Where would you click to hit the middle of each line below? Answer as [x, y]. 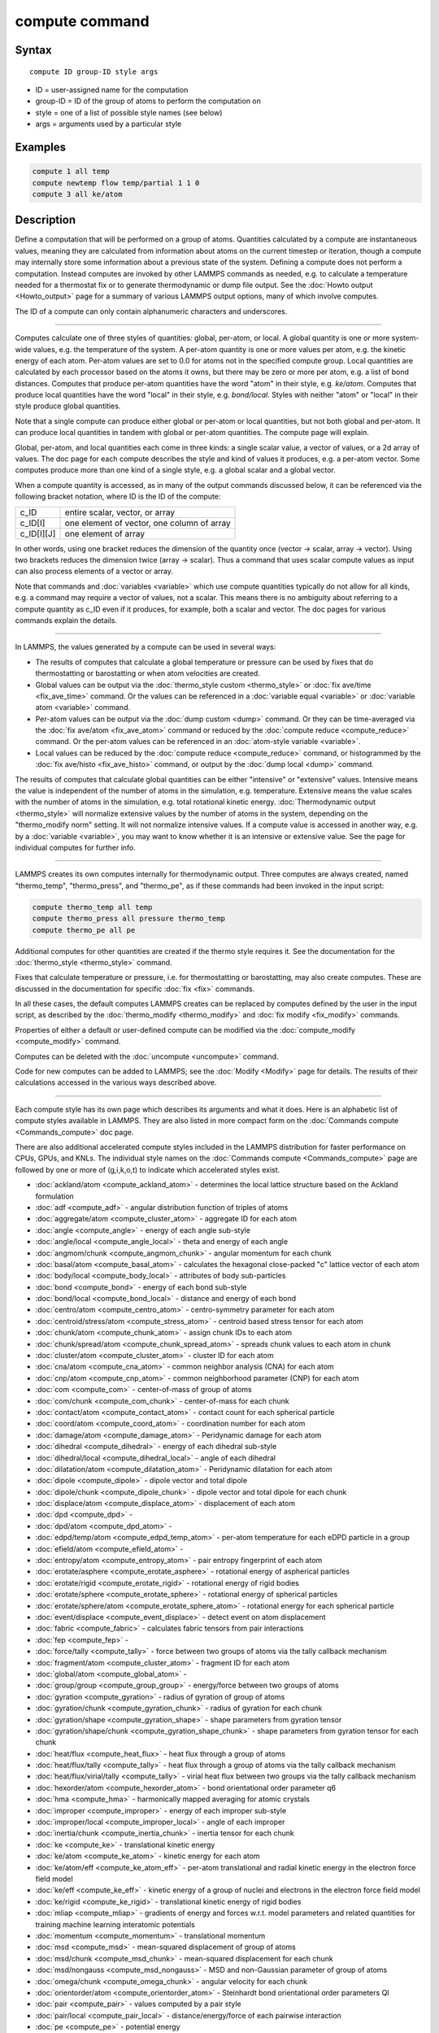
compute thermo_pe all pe [84, 930]
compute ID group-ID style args [94, 72]
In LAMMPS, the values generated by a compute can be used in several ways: [146, 647]
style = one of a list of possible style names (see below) [129, 112]
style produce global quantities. [68, 406]
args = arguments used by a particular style [109, 124]
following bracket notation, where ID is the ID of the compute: [118, 497]
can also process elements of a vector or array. [94, 571]
